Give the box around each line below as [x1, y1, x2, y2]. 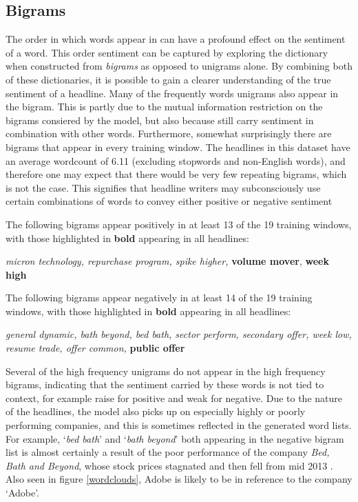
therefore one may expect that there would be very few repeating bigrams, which [6, 167, 347, 181]
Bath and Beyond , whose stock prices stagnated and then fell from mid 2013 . [6, 458, 333, 472]
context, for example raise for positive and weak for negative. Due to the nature [6, 390, 342, 405]
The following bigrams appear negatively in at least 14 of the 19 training [6, 290, 313, 305]
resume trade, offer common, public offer [6, 341, 185, 355]
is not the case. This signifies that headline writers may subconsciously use [6, 180, 321, 194]
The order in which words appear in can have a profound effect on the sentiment [6, 32, 346, 46]
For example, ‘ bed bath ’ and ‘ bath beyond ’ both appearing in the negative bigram [6, 431, 344, 445]
